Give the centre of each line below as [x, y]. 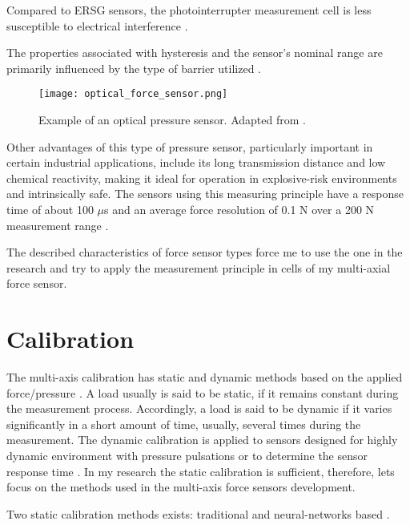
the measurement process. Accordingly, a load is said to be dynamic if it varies [199, 408]
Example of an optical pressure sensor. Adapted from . [172, 120]
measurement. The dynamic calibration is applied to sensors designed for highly [202, 440]
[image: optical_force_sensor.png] [133, 94]
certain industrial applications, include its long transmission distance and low [196, 162]
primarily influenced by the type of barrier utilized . [134, 68]
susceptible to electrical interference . [97, 25]
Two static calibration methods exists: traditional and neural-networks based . [198, 513]
